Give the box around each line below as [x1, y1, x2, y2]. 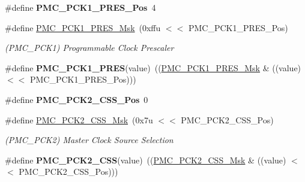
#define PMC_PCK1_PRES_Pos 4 [5, 1, 156, 13]
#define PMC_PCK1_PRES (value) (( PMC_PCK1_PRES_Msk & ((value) [5, 61, 301, 74]
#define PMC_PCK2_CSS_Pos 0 [5, 93, 148, 105]
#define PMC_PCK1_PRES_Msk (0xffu [5, 21, 161, 34]
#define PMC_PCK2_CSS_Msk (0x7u [5, 113, 153, 126]
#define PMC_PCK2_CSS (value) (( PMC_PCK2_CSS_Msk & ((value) [5, 153, 286, 166]
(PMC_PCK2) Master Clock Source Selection [5, 134, 174, 146]
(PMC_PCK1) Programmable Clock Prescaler [5, 41, 174, 54]
